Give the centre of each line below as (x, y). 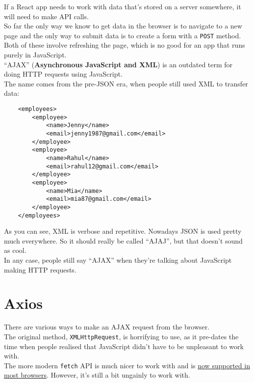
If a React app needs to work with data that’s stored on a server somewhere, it (123, 6)
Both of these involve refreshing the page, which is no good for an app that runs (125, 45)
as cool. (15, 250)
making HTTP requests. (40, 269)
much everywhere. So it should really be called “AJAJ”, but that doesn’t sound (123, 240)
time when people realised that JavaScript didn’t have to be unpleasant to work (124, 346)
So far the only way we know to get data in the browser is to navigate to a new (123, 26)
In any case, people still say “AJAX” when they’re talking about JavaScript (118, 260)
